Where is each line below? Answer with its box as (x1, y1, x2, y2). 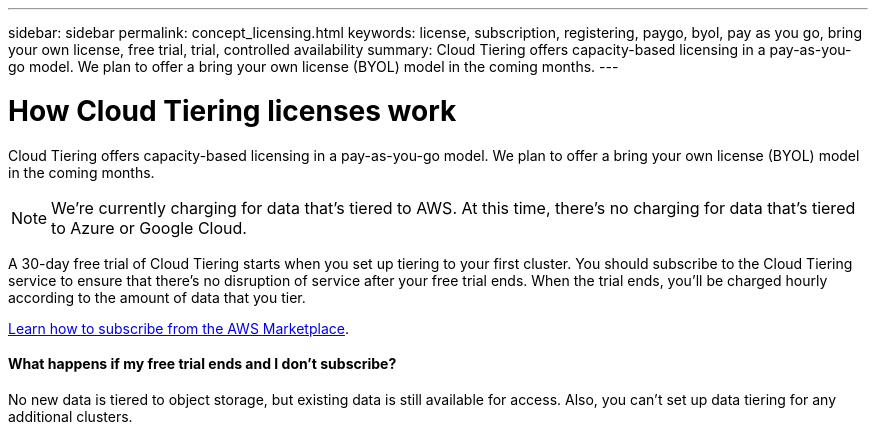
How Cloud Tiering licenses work (8, 93, 457, 128)
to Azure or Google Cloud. (51, 217, 247, 238)
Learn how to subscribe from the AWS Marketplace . (8, 319, 349, 337)
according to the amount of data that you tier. (8, 288, 306, 306)
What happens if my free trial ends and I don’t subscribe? (8, 355, 397, 373)
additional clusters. (8, 407, 133, 425)
